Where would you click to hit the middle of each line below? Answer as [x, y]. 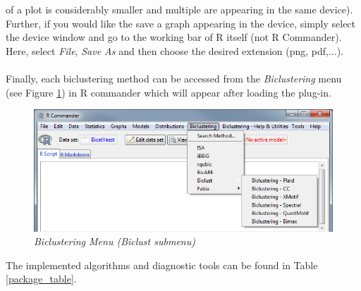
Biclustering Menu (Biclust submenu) [115, 241]
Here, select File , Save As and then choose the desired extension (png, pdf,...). [175, 50]
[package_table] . [41, 279]
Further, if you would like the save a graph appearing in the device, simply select [181, 23]
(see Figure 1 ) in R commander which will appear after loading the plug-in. [169, 92]
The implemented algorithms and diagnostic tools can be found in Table [162, 265]
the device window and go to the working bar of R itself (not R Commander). [174, 37]
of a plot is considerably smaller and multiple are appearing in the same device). [179, 9]
